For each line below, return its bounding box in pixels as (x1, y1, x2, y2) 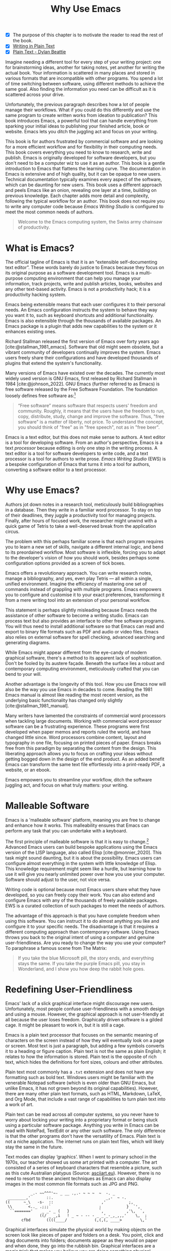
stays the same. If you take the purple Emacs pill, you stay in (17, 960, 145, 966)
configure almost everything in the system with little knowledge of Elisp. (5, 860, 157, 866)
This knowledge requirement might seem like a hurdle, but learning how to (5, 866, 162, 872)
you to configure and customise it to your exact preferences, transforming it (5, 592, 165, 598)
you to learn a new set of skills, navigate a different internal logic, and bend (5, 544, 163, 550)
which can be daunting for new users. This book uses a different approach (5, 182, 162, 188)
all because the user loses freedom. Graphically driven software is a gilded (5, 1017, 163, 1023)
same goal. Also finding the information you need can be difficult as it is (5, 86, 156, 92)
